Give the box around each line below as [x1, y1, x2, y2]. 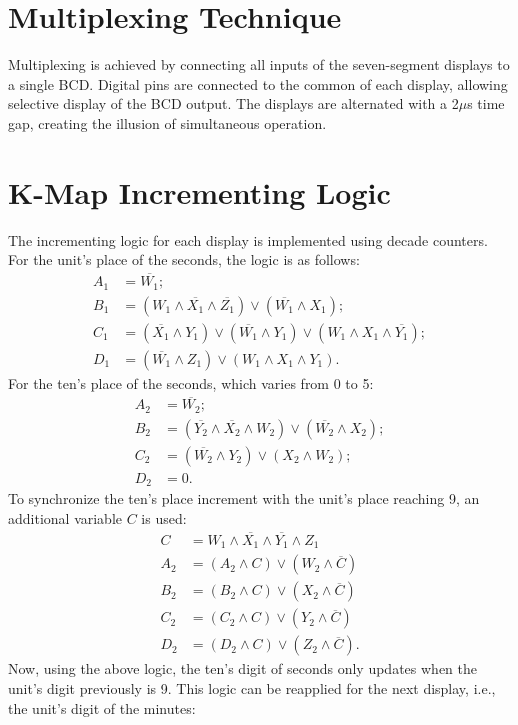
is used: [141, 508, 187, 529]
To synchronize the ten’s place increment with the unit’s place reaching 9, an [8, 488, 480, 509]
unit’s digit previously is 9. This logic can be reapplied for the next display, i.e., [8, 678, 496, 699]
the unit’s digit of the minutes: [8, 697, 196, 718]
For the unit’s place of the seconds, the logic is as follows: [8, 249, 360, 270]
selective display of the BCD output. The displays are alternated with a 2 [8, 93, 459, 114]
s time [467, 93, 505, 114]
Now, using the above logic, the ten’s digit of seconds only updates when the [8, 658, 477, 679]
